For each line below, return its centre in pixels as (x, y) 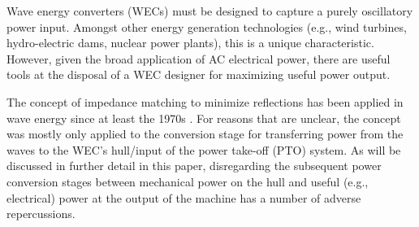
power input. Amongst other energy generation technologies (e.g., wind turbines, (207, 26)
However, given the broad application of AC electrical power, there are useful (199, 58)
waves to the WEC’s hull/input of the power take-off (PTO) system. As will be (204, 149)
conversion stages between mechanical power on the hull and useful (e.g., (188, 181)
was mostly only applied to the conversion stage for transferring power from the (205, 134)
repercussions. (41, 214)
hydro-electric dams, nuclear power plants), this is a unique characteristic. (190, 43)
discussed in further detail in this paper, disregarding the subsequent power (194, 166)
